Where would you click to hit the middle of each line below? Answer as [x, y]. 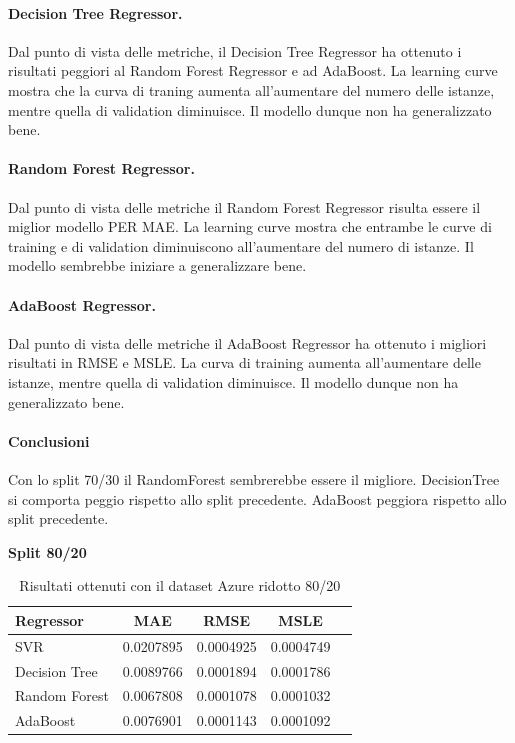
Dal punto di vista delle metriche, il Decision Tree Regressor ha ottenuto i [235, 50]
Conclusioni [49, 440]
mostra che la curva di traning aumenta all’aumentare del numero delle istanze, [251, 89]
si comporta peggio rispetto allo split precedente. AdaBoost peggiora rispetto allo [257, 498]
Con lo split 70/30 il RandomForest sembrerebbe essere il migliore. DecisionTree [254, 478]
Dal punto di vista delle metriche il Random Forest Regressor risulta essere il [244, 206]
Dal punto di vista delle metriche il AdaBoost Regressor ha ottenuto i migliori [247, 342]
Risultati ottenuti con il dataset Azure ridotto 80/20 [180, 585]
